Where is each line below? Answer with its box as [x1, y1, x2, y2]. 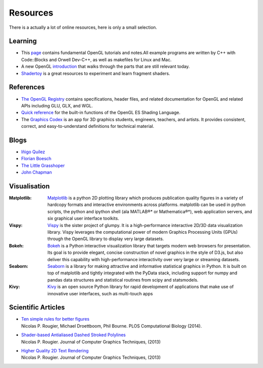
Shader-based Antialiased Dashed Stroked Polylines [21, 332, 126, 338]
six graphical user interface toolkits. [47, 215, 119, 222]
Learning [9, 37, 37, 45]
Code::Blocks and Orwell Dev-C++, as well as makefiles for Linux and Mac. [21, 57, 172, 62]
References [9, 83, 45, 91]
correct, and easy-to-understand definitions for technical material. [21, 123, 154, 129]
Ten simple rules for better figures [21, 316, 90, 322]
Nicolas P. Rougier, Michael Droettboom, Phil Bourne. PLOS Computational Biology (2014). [21, 323, 202, 329]
